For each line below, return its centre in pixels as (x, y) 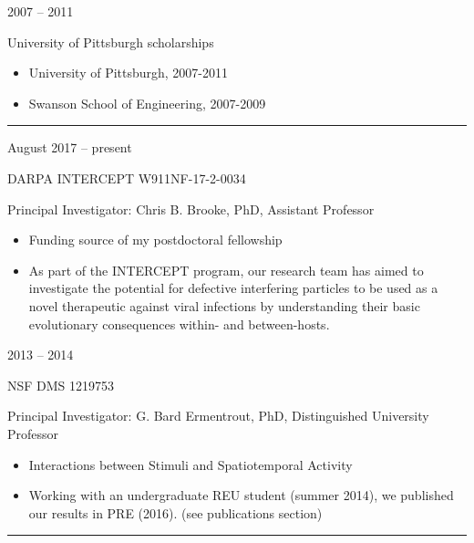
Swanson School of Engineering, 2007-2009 (147, 103)
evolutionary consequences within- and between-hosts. (179, 324)
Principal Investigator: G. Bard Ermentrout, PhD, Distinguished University (218, 416)
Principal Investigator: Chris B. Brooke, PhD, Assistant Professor (191, 209)
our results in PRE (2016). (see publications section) (175, 512)
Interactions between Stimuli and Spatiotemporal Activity (191, 464)
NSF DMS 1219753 (61, 385)
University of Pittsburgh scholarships (111, 42)
